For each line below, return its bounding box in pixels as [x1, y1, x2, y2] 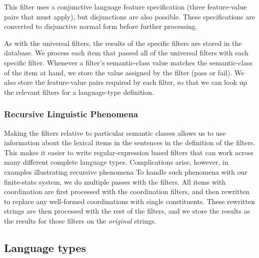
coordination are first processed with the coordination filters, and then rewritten [4, 186, 250, 197]
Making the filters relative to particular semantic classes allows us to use [4, 127, 226, 138]
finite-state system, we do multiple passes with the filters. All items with [4, 176, 226, 187]
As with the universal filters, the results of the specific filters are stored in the [4, 37, 242, 48]
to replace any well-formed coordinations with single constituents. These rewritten [4, 196, 256, 206]
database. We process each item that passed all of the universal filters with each [4, 47, 249, 58]
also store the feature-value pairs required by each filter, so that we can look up [4, 77, 248, 87]
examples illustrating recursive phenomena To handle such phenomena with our [4, 166, 248, 177]
